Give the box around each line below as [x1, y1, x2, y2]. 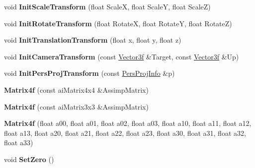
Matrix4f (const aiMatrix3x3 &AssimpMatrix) [4, 101, 149, 112]
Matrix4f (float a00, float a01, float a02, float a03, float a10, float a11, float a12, [4, 118, 252, 128]
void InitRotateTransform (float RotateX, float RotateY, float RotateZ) [4, 18, 232, 28]
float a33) [4, 137, 33, 148]
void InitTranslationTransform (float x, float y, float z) [4, 35, 181, 45]
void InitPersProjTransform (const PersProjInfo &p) [4, 68, 175, 78]
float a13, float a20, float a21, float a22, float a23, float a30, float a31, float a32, [4, 127, 246, 138]
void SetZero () [4, 154, 54, 164]
